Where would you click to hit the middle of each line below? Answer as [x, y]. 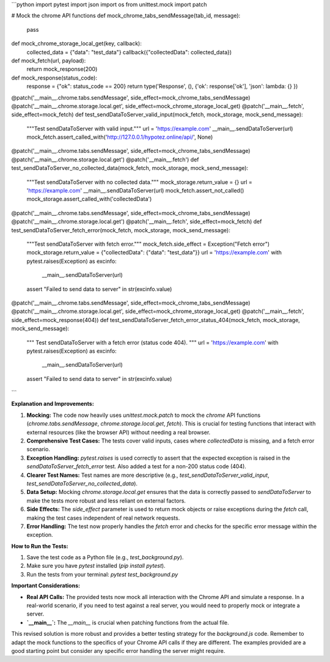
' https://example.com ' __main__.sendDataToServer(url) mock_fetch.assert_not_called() [135, 191]
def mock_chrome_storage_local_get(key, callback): [76, 43]
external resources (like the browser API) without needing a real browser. [119, 432]
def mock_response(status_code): [54, 78]
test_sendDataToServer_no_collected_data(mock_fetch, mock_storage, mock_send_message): [130, 168]
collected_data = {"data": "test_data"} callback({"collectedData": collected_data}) [129, 52]
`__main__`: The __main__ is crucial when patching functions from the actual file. [128, 622]
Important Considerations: [46, 586]
